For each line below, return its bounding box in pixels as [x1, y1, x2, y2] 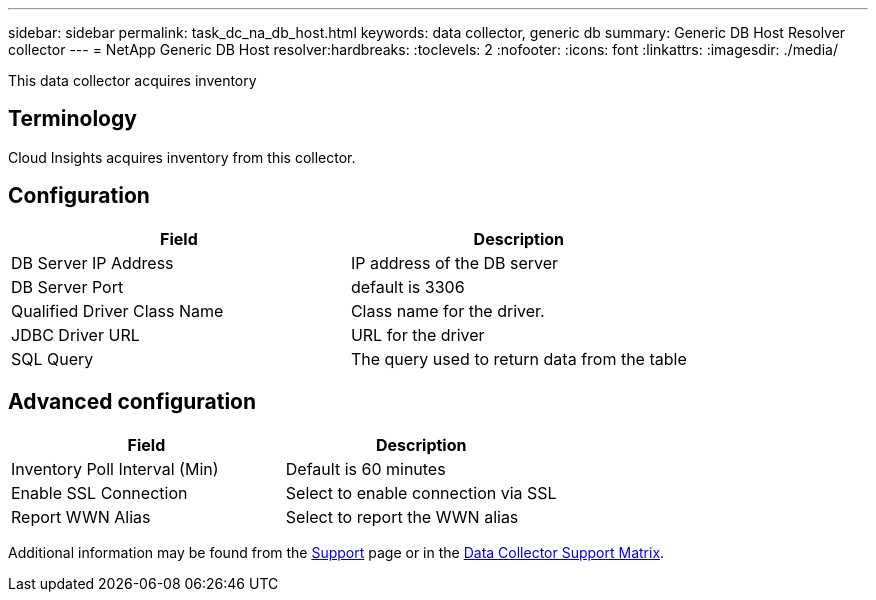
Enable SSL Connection [11, 482, 188, 503]
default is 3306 [350, 276, 465, 297]
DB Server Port [11, 276, 124, 297]
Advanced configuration [8, 389, 257, 415]
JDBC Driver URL [11, 324, 140, 345]
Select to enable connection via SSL [285, 482, 557, 503]
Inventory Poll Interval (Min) [11, 458, 219, 479]
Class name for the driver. [350, 300, 545, 321]
